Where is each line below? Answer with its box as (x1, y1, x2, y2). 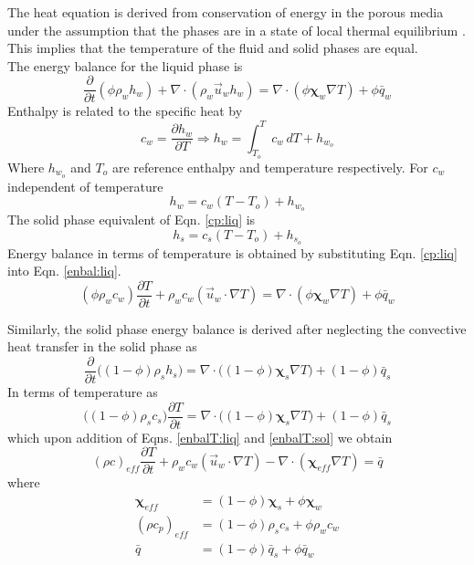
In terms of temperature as (7, 382, 158, 401)
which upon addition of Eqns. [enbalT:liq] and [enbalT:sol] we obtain (7, 427, 393, 446)
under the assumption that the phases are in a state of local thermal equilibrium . (7, 20, 466, 39)
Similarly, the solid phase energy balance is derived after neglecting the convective (7, 319, 467, 338)
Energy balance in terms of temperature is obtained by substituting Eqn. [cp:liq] (7, 243, 458, 262)
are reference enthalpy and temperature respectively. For (111, 157, 428, 176)
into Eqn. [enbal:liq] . (7, 261, 121, 280)
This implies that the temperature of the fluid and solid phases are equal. (7, 38, 418, 58)
